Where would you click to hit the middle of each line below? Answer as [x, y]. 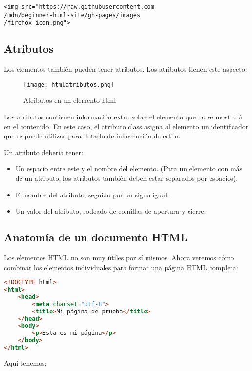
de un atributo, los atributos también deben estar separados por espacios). [127, 178]
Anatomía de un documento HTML [96, 237]
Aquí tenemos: [25, 362]
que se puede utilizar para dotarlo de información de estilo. [92, 136]
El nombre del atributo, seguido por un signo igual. [92, 194]
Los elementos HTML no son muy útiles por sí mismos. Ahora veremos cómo [119, 257]
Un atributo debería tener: [43, 152]
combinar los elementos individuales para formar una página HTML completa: [121, 267]
